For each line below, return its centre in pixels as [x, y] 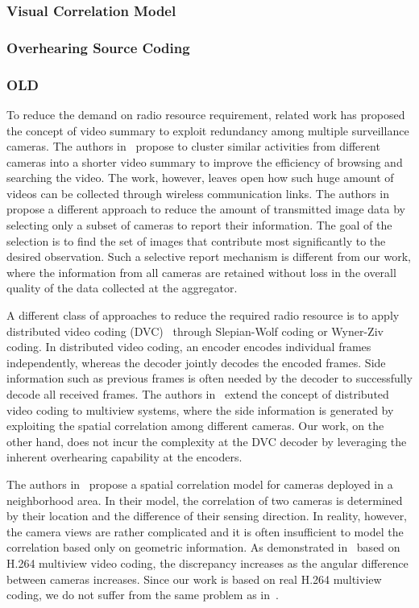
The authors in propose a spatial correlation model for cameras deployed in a [200, 484]
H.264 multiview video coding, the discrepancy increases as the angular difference [207, 563]
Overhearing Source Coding [98, 47]
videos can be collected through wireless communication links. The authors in [198, 193]
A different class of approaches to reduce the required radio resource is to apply [203, 315]
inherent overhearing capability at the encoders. [124, 457]
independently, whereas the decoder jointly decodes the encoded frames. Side [196, 362]
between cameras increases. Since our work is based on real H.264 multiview [194, 579]
